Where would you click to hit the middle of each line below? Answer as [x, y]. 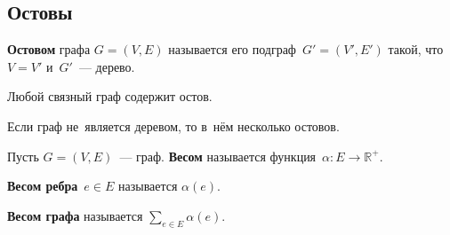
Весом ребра [43, 186]
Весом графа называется [75, 215]
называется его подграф [232, 49]
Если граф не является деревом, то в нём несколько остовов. [173, 125]
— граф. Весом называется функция [218, 156]
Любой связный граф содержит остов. [110, 96]
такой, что [416, 49]
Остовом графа [49, 49]
